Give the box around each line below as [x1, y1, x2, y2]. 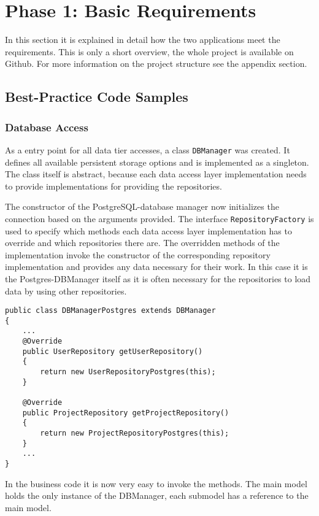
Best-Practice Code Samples [5, 87, 188, 106]
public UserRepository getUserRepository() [22, 347, 203, 356]
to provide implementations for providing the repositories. [5, 179, 222, 192]
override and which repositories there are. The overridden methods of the [5, 236, 280, 249]
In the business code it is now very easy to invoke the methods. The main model [5, 477, 307, 490]
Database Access [5, 119, 88, 134]
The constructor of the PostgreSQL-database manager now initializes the [5, 200, 279, 213]
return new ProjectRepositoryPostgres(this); [40, 429, 229, 438]
